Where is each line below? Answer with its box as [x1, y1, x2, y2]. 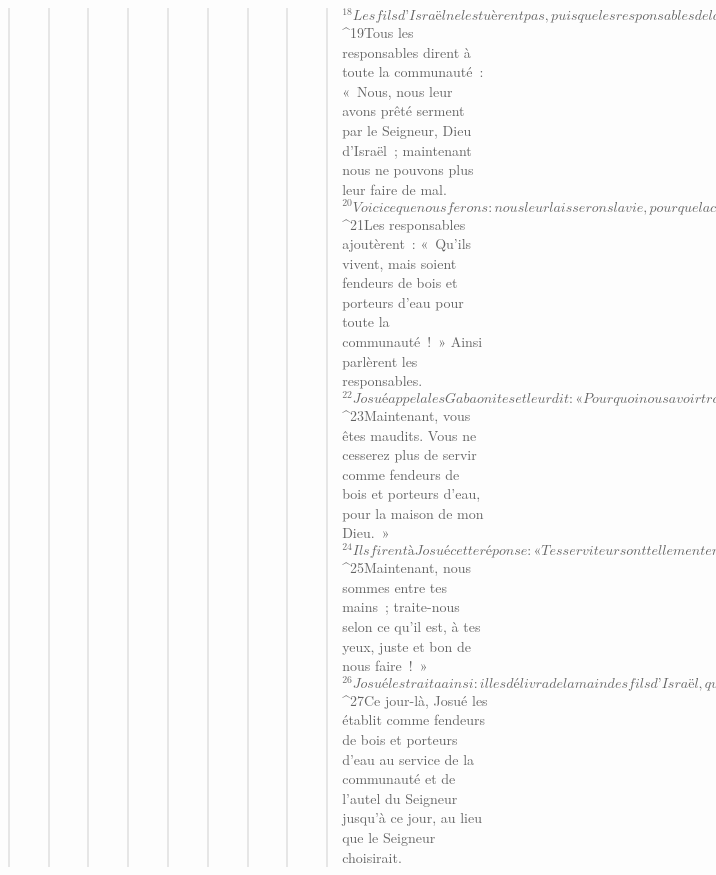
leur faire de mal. [342, 178, 447, 199]
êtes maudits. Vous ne [342, 424, 477, 445]
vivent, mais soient [342, 252, 457, 273]
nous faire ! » [342, 655, 428, 676]
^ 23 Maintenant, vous [342, 404, 471, 425]
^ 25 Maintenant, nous [342, 557, 472, 578]
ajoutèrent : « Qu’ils [342, 233, 472, 254]
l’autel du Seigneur [342, 787, 458, 808]
